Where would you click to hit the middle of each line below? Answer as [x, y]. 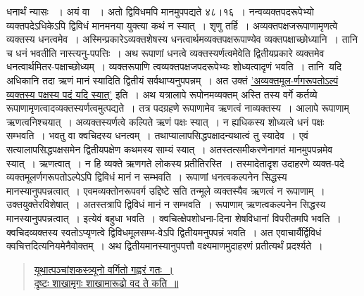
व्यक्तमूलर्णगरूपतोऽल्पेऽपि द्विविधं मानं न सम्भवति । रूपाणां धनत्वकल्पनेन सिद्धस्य [147, 177]
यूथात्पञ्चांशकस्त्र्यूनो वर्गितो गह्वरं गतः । [104, 269]
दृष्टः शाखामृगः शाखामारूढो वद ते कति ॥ [106, 283]
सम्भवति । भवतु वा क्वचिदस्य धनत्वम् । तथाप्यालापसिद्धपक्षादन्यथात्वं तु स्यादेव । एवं [157, 135]
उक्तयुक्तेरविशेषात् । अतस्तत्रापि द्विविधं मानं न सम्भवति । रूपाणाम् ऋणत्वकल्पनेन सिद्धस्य [166, 204]
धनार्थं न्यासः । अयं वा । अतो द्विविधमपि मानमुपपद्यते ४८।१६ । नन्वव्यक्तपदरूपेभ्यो [160, 11]
